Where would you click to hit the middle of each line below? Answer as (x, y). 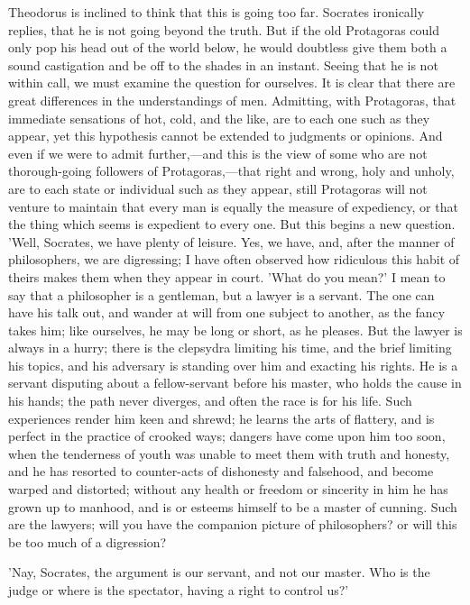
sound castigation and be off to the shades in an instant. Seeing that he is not (223, 64)
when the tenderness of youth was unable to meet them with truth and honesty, (229, 453)
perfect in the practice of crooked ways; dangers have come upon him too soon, (227, 436)
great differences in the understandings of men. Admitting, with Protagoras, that (232, 100)
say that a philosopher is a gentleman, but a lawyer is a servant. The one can (221, 294)
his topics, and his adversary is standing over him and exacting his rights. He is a (233, 365)
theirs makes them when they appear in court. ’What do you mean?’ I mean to (227, 276)
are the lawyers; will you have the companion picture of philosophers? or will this (233, 524)
